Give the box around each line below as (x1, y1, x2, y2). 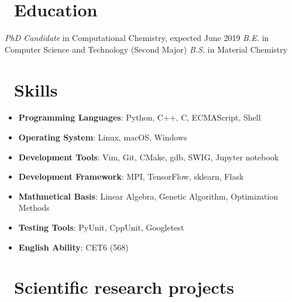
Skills (14, 77, 58, 101)
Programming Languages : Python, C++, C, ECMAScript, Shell (18, 111, 261, 123)
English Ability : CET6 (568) (18, 241, 129, 253)
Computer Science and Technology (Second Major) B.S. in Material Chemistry (5, 43, 288, 55)
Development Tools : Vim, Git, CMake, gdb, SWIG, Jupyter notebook (18, 150, 279, 163)
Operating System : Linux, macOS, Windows (18, 131, 187, 143)
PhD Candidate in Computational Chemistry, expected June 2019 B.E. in (5, 32, 269, 44)
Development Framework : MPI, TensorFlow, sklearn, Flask (18, 170, 244, 183)
